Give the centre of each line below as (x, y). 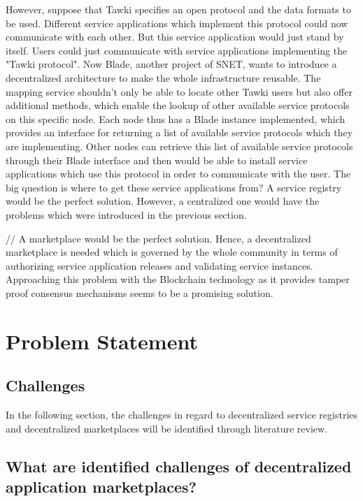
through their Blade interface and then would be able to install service (157, 160)
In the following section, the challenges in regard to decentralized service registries (182, 415)
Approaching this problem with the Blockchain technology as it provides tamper (178, 279)
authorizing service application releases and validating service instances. (159, 265)
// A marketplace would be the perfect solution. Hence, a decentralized (158, 238)
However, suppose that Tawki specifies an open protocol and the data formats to (178, 9)
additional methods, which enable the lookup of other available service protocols (178, 105)
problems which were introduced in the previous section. (126, 214)
